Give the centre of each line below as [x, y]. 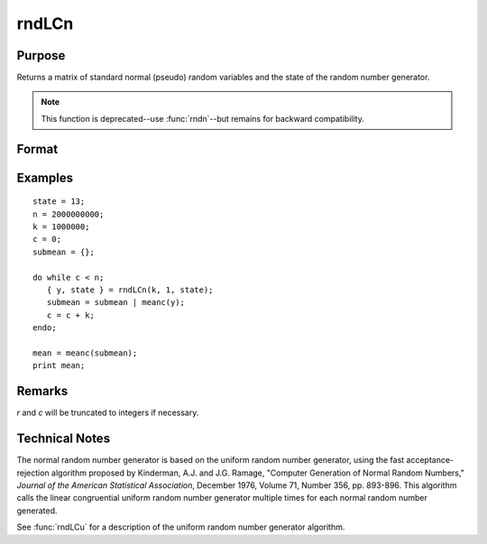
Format [37, 149]
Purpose [41, 55]
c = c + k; [70, 315]
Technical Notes [64, 439]
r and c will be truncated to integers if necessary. [108, 413]
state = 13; [59, 202]
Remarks [42, 391]
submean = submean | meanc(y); [115, 303]
